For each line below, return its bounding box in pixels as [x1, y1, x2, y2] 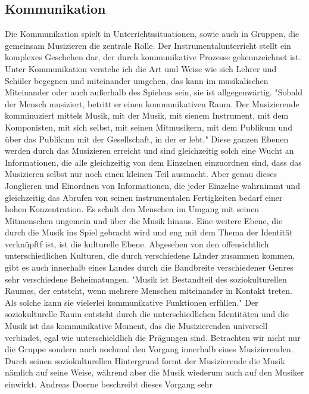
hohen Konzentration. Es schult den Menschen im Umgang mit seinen [5, 203, 260, 215]
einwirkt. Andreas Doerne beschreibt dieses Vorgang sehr [5, 378, 213, 390]
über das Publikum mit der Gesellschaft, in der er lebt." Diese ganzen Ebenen [5, 132, 289, 145]
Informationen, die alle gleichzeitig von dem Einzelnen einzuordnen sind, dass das [5, 156, 302, 168]
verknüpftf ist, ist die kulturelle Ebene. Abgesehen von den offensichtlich [5, 237, 269, 250]
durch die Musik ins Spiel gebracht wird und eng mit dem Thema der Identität [5, 226, 293, 238]
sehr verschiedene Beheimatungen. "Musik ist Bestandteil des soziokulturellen [5, 272, 287, 285]
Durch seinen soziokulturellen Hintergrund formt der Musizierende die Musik [5, 354, 285, 367]
